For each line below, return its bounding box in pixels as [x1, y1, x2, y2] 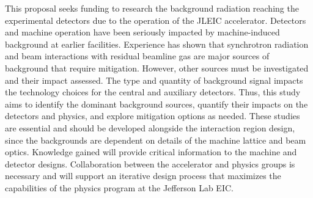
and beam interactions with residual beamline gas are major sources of [5, 50, 270, 62]
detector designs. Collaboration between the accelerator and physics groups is [5, 157, 295, 170]
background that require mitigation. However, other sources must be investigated [5, 61, 309, 74]
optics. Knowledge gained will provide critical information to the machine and [5, 145, 297, 158]
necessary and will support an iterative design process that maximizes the [5, 169, 281, 182]
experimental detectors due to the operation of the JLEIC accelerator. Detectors [5, 13, 306, 26]
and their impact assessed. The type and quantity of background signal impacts [5, 73, 303, 86]
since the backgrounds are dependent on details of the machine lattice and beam [5, 133, 306, 146]
